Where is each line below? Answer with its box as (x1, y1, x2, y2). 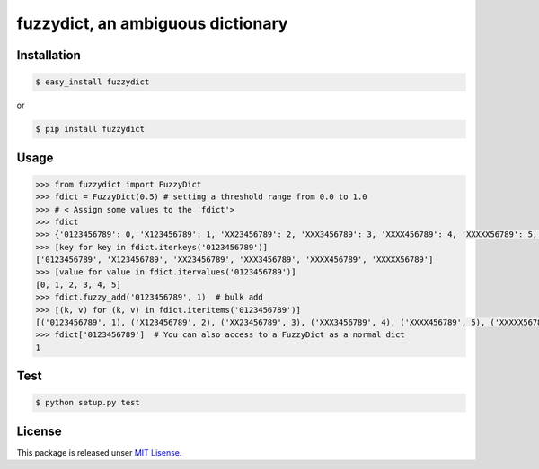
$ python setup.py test (35, 397, 141, 408)
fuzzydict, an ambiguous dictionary (16, 13, 288, 33)
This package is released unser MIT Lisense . (16, 447, 182, 457)
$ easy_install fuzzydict (35, 77, 150, 87)
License (16, 423, 62, 439)
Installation (16, 48, 81, 63)
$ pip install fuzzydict (35, 124, 146, 135)
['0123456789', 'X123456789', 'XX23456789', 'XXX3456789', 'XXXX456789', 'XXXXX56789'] (35, 255, 434, 265)
